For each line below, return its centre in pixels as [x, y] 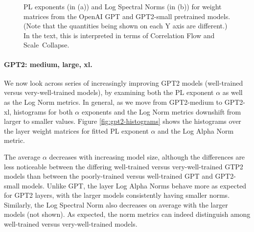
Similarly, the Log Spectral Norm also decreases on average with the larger [116, 204]
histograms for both [43, 111]
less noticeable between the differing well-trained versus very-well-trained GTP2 [124, 166]
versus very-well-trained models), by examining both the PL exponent [109, 92]
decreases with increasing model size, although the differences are [147, 156]
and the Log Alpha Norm [196, 130]
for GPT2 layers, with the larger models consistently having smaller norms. [117, 195]
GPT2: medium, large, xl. [48, 64]
